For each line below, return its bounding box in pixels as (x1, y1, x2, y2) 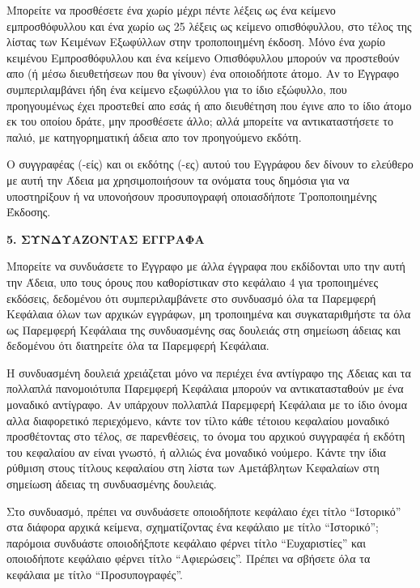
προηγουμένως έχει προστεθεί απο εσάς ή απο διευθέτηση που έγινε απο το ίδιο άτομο (6, 96, 412, 113)
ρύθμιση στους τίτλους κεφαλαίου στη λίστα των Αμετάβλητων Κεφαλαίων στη (6, 459, 380, 476)
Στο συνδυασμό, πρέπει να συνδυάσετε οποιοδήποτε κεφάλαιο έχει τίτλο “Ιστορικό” (6, 502, 401, 519)
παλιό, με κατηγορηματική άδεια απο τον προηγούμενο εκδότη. (6, 128, 302, 145)
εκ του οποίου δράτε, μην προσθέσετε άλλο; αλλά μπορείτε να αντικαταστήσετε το (6, 113, 393, 130)
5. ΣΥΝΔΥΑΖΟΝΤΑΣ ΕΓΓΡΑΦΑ (6, 230, 205, 247)
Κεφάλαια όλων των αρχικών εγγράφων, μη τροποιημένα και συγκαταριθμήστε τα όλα (6, 305, 411, 322)
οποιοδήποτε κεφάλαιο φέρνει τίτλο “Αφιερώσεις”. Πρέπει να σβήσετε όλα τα (6, 550, 371, 567)
